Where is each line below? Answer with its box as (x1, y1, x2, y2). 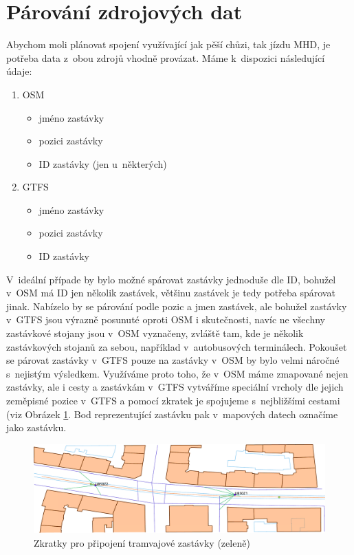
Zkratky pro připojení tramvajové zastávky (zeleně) (34, 535, 250, 549)
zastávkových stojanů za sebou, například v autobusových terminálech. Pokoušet (6, 339, 347, 353)
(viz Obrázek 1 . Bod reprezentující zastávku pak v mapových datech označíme (6, 406, 338, 421)
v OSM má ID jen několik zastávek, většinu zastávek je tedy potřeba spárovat (6, 285, 335, 300)
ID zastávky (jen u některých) (38, 156, 167, 171)
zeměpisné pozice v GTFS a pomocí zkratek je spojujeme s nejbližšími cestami (6, 393, 340, 407)
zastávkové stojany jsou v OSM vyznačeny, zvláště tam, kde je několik (6, 326, 304, 340)
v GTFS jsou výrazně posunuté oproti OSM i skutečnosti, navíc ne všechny (6, 312, 325, 327)
